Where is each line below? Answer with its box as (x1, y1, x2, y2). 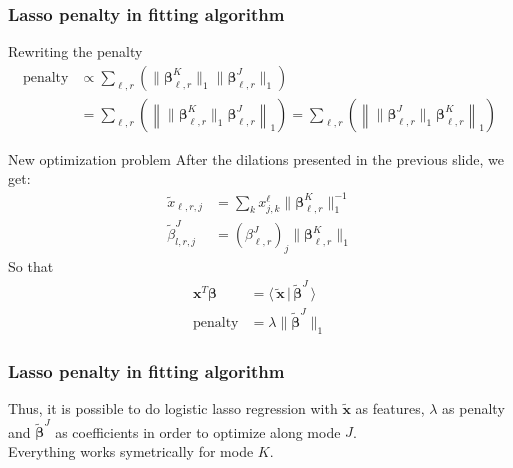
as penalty (442, 398, 505, 419)
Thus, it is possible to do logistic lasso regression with (8, 398, 338, 419)
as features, (355, 398, 425, 419)
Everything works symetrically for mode (8, 440, 254, 461)
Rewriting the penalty (8, 41, 143, 62)
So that (8, 255, 54, 276)
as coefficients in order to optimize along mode (55, 421, 341, 442)
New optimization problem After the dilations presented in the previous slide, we (8, 148, 504, 169)
